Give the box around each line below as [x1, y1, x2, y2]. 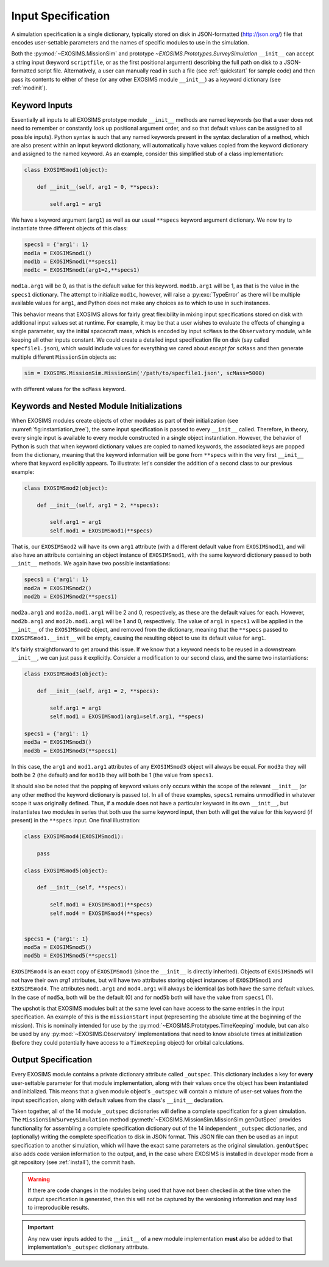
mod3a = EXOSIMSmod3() [24, 739, 92, 746]
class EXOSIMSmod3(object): [24, 671, 108, 677]
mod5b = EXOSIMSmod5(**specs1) [24, 952, 118, 959]
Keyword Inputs [11, 100, 73, 110]
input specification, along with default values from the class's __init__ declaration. [11, 1096, 224, 1104]
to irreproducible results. [27, 1204, 90, 1211]
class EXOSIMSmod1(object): [24, 166, 108, 174]
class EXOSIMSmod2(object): [24, 484, 108, 492]
